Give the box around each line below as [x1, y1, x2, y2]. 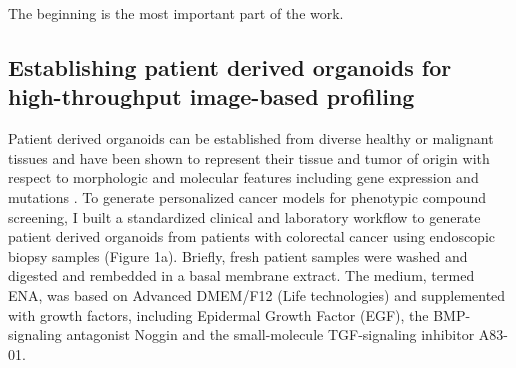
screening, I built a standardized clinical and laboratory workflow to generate [8, 206, 481, 227]
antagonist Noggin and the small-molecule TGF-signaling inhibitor [66, 324, 475, 345]
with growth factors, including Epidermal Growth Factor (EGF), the [8, 304, 429, 325]
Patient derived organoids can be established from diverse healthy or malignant [8, 128, 494, 149]
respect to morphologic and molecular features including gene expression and [8, 167, 479, 188]
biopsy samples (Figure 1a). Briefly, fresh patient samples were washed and [8, 245, 468, 266]
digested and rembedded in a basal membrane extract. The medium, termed [8, 265, 475, 286]
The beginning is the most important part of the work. [8, 3, 344, 23]
